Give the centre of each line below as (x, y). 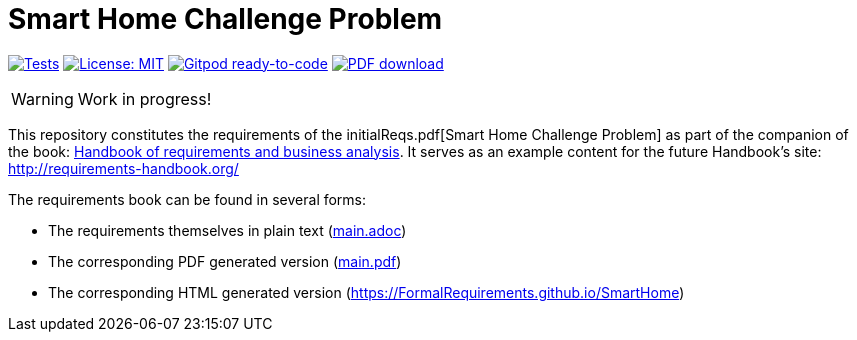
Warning (42, 98)
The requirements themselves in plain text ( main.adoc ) (227, 230)
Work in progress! (144, 98)
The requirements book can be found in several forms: (187, 199)
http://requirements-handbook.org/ (123, 168)
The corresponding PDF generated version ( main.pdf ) (225, 261)
